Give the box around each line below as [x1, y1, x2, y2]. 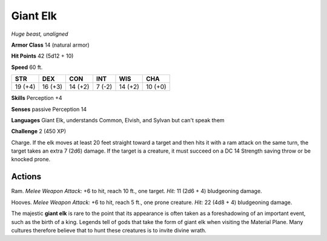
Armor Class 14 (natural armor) [11, 41, 90, 48]
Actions [11, 171, 42, 182]
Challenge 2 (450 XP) [11, 128, 67, 135]
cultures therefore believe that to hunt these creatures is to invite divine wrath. [11, 226, 207, 234]
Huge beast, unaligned [11, 30, 68, 38]
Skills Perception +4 [11, 94, 63, 102]
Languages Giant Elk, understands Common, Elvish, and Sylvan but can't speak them [11, 116, 225, 124]
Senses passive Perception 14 [11, 105, 87, 113]
